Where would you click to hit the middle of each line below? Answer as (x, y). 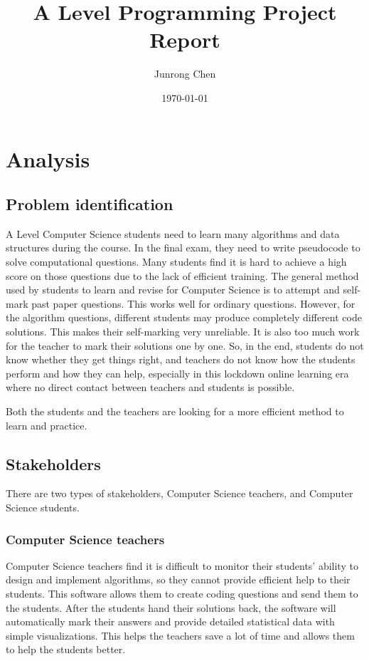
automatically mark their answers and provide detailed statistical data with (170, 621)
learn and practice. (47, 425)
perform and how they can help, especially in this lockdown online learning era (177, 373)
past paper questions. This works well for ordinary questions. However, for (193, 303)
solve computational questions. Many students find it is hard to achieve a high (176, 262)
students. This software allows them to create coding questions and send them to (182, 593)
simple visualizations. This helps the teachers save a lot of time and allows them (180, 635)
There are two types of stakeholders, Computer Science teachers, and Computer (180, 493)
